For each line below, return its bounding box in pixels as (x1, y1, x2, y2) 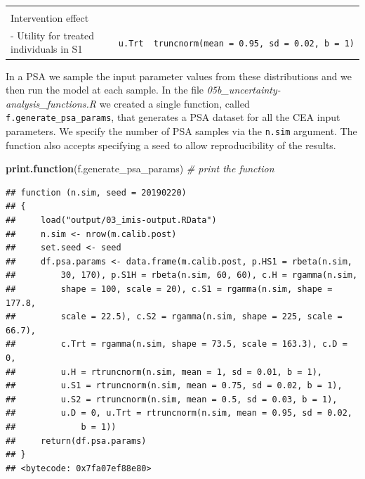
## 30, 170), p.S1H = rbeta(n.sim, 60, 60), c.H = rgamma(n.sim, (6, 270, 358, 281)
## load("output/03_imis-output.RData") (6, 215, 217, 225)
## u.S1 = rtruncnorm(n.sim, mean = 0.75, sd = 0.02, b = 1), (6, 381, 343, 391)
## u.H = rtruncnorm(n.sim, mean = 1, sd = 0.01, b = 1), (6, 366, 323, 377)
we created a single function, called (99, 96, 250, 110)
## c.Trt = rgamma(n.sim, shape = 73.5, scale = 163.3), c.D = (6, 339, 347, 350)
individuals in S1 (11, 41, 83, 56)
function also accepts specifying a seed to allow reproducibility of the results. (6, 137, 336, 152)
